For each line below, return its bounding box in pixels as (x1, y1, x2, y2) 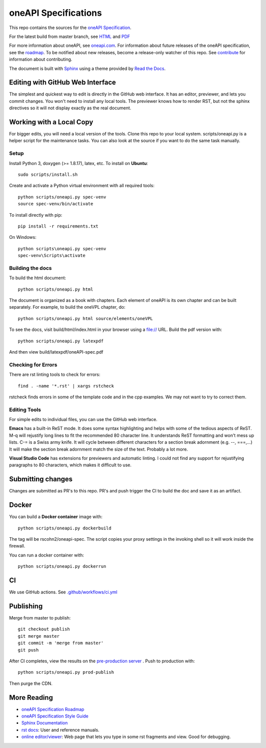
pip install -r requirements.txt (18, 223, 99, 229)
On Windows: (9, 234, 36, 240)
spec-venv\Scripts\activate (18, 253, 86, 259)
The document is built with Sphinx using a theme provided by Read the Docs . (9, 65, 166, 71)
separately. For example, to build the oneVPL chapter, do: (9, 304, 126, 310)
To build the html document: (9, 275, 66, 281)
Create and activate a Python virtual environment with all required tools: (9, 183, 155, 189)
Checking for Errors (9, 361, 58, 368)
